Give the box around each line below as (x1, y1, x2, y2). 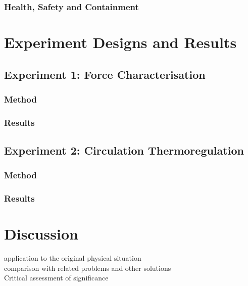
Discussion (4, 223, 78, 244)
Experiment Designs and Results (4, 32, 237, 53)
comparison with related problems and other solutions (4, 262, 171, 273)
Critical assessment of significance (4, 272, 109, 283)
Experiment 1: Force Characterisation (4, 66, 206, 82)
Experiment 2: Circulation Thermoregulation (4, 142, 244, 158)
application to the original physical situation (4, 253, 141, 263)
